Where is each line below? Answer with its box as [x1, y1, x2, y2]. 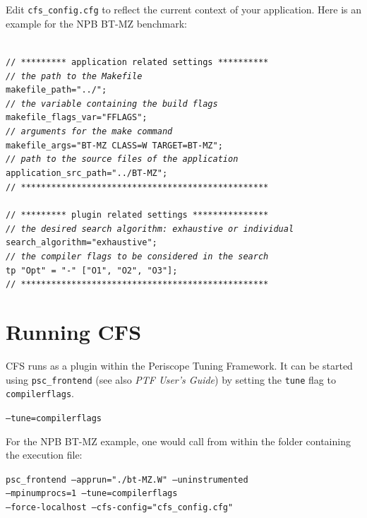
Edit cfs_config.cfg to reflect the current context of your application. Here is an [6, 2, 361, 16]
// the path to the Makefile [6, 71, 143, 81]
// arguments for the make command [6, 126, 173, 137]
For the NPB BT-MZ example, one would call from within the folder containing [6, 433, 351, 448]
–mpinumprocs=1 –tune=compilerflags [6, 488, 178, 499]
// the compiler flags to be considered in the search [6, 251, 269, 261]
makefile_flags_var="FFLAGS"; [6, 112, 148, 123]
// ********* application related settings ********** [6, 57, 269, 67]
